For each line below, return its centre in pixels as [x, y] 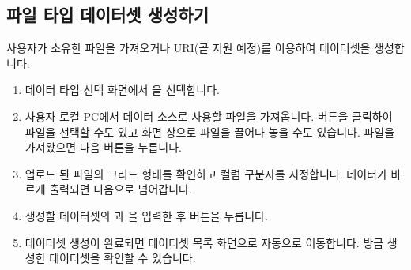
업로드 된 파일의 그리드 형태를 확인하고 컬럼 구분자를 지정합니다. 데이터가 [206, 173]
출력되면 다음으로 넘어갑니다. [121, 189]
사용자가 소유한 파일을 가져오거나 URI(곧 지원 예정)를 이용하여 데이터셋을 [189, 48]
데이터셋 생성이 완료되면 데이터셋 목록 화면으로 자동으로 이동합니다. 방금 [204, 242]
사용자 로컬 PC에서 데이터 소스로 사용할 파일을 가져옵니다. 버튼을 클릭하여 [209, 116]
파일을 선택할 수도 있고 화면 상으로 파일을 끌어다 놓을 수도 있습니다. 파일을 [210, 131]
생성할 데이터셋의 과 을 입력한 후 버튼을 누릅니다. [146, 215]
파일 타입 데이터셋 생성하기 [107, 15]
